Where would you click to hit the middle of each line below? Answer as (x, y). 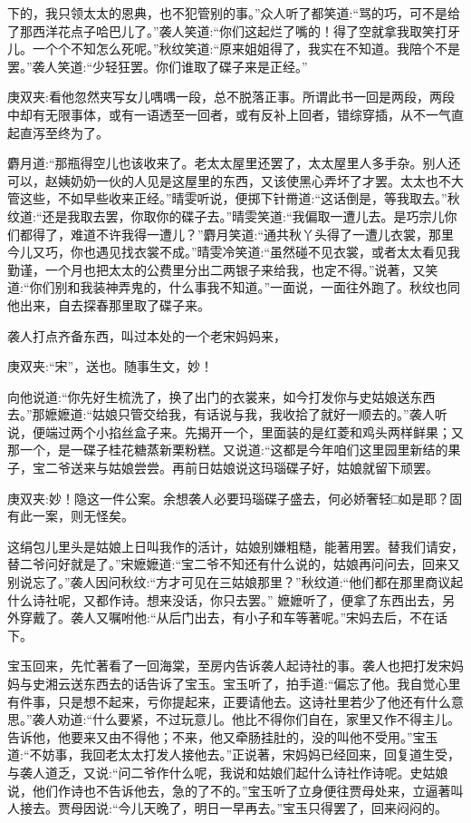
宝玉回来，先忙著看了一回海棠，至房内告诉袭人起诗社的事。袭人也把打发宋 (229, 666)
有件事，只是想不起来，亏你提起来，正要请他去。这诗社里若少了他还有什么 (229, 701)
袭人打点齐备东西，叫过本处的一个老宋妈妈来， (147, 335)
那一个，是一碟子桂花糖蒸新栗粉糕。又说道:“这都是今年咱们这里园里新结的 (228, 450)
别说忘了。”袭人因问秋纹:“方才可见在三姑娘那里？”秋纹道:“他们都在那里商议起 (235, 582)
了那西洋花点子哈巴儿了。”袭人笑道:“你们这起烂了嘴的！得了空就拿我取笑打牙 (234, 30)
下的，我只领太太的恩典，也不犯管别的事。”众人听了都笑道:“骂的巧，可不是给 (234, 13)
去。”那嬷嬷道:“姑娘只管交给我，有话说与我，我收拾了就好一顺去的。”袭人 (221, 414)
